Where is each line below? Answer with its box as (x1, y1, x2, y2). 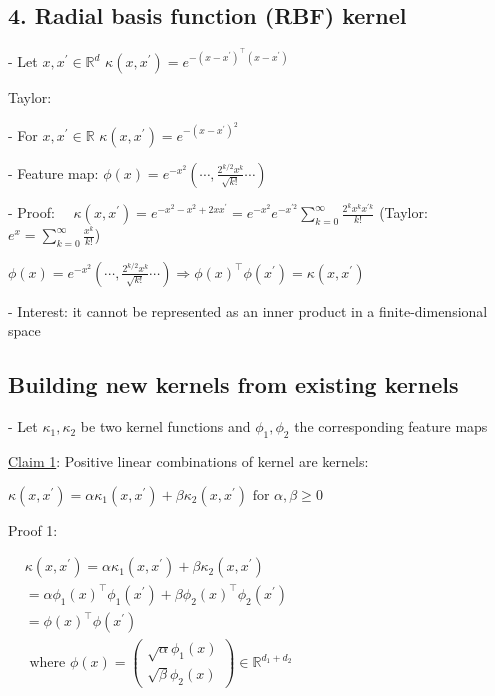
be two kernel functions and (80, 416, 251, 437)
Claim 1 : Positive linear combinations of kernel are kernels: (8, 450, 369, 471)
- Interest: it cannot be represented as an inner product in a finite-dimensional (8, 300, 488, 321)
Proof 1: (8, 519, 58, 540)
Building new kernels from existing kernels (8, 369, 459, 400)
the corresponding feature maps (294, 416, 488, 437)
